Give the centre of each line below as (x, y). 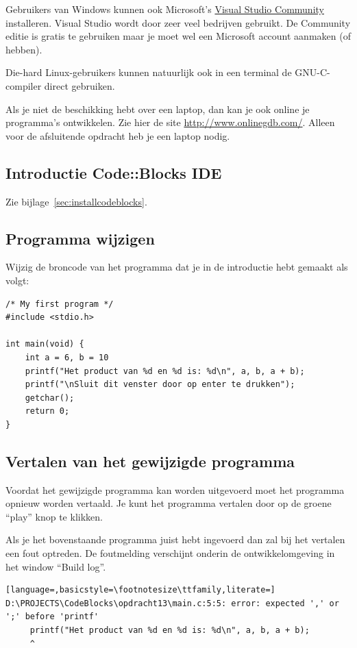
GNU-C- (312, 72)
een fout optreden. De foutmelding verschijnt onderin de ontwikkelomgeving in (170, 553)
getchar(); (50, 398)
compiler (24, 85)
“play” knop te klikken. (54, 516)
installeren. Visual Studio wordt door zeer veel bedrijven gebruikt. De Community (178, 22)
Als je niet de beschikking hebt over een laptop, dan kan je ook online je (158, 109)
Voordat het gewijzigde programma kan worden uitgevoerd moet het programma (175, 489)
